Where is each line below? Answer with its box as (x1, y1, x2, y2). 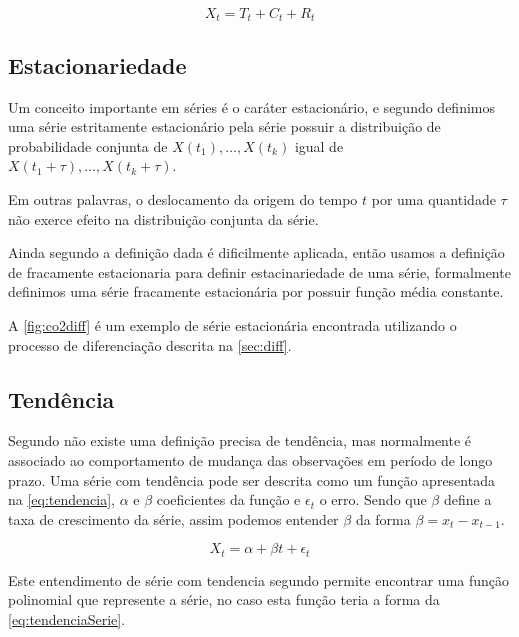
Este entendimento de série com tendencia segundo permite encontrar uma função (8, 569, 510, 590)
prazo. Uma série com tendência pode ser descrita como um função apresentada (8, 469, 495, 490)
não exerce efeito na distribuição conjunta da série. (8, 208, 319, 229)
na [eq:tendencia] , (8, 489, 115, 510)
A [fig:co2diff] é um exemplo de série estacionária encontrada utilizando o (8, 315, 457, 335)
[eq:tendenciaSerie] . (8, 609, 126, 629)
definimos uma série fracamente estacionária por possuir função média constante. (8, 281, 504, 302)
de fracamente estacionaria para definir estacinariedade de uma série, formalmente (8, 261, 511, 282)
